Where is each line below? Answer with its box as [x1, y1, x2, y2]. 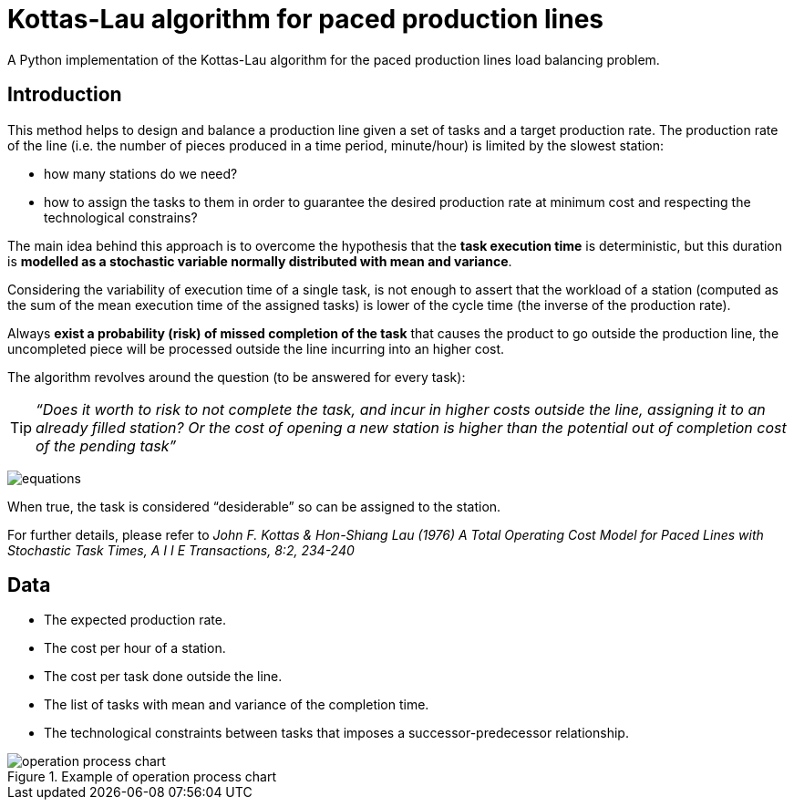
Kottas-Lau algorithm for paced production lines [7, 4, 603, 35]
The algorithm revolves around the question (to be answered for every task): [7, 368, 466, 385]
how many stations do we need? [44, 165, 238, 181]
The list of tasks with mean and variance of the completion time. [44, 697, 429, 713]
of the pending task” [36, 436, 177, 455]
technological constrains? [44, 209, 198, 225]
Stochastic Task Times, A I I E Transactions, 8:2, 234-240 [7, 542, 355, 558]
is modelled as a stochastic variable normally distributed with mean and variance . [7, 253, 512, 269]
